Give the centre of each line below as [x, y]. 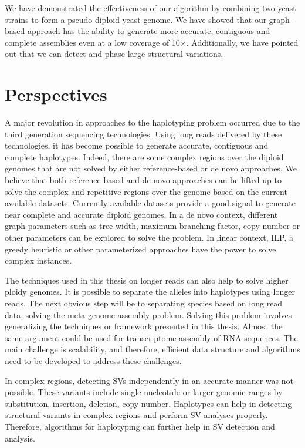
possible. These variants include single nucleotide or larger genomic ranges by [144, 392]
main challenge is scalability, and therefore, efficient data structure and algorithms [152, 349]
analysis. [20, 438]
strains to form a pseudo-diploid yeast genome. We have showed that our [136, 19]
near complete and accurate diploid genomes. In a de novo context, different [141, 214]
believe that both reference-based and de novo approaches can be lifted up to [143, 180]
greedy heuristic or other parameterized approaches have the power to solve [140, 249]
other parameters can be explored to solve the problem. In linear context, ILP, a [149, 238]
